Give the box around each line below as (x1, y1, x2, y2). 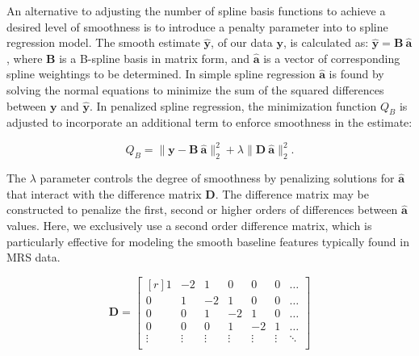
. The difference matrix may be (215, 185, 369, 202)
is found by (329, 65, 384, 82)
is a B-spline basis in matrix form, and (59, 49, 250, 66)
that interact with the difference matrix (6, 185, 202, 202)
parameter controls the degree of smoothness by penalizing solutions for (40, 170, 395, 186)
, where (6, 49, 43, 66)
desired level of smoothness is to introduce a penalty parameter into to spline (6, 18, 388, 35)
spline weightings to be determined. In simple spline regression (6, 65, 316, 82)
